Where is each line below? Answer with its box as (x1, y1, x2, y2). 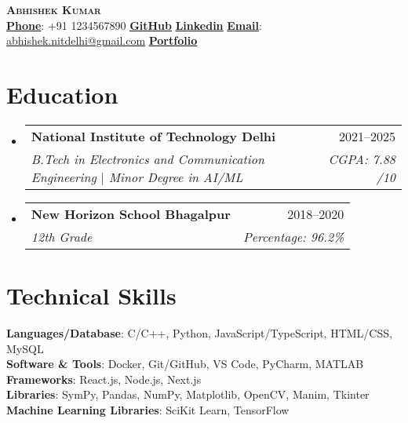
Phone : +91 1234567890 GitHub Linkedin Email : (6, 16, 262, 33)
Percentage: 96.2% (242, 227, 344, 246)
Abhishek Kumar (6, 2, 101, 17)
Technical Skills (6, 279, 177, 312)
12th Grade (31, 227, 93, 246)
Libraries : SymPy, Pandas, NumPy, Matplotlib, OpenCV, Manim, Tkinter (6, 386, 370, 403)
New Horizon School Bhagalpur (31, 204, 231, 223)
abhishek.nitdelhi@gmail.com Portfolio (6, 32, 198, 49)
